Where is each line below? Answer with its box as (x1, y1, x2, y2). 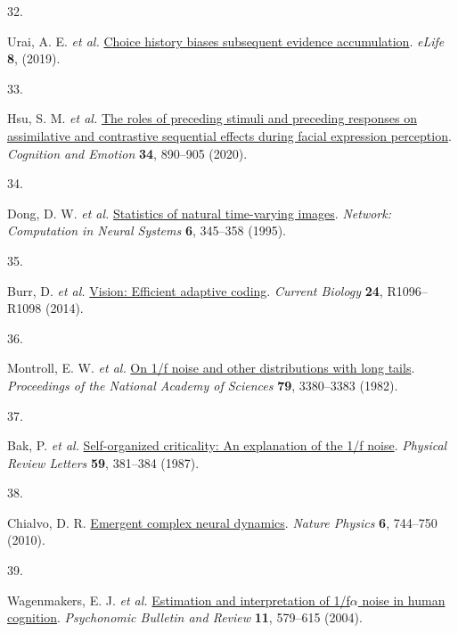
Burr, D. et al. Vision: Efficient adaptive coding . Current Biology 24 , (7, 281, 383, 300)
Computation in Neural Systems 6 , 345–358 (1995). (7, 221, 286, 240)
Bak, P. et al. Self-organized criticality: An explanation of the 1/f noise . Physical (7, 436, 447, 455)
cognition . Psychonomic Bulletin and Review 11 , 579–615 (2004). (7, 608, 363, 627)
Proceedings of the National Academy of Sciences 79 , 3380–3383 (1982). (7, 375, 398, 394)
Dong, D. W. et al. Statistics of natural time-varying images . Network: (7, 203, 392, 222)
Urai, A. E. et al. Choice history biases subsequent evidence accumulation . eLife (7, 31, 445, 50)
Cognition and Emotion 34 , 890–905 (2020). (7, 144, 248, 162)
